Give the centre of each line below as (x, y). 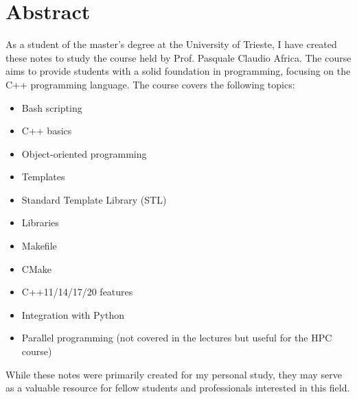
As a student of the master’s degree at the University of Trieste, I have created (171, 44)
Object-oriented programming (84, 153)
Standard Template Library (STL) (94, 199)
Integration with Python (73, 314)
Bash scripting (52, 107)
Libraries (40, 222)
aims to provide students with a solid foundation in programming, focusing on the (178, 71)
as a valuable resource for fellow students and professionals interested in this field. (178, 388)
